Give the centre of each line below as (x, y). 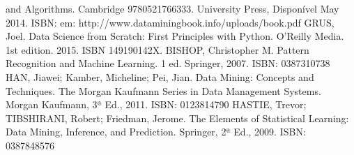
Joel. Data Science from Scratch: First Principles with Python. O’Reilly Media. (175, 36)
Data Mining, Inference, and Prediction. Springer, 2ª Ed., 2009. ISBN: (156, 132)
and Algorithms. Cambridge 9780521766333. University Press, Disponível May (172, 8)
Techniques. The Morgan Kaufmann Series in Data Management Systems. (163, 90)
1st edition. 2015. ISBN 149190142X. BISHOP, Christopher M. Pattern (157, 49)
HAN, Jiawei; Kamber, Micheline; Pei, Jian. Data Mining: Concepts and (160, 76)
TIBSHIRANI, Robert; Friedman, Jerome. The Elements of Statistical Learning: (177, 118)
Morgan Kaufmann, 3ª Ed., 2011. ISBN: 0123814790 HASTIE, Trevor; (156, 104)
